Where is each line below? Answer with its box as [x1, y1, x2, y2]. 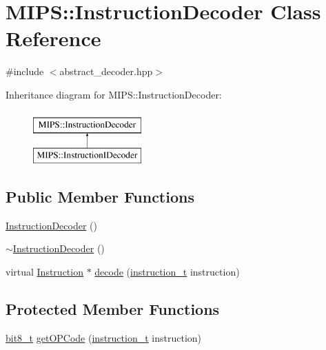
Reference [6, 24, 101, 52]
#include [6, 64, 44, 79]
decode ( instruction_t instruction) [94, 265, 240, 279]
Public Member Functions [6, 186, 194, 207]
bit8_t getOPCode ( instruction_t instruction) [6, 330, 202, 344]
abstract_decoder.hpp [59, 64, 153, 79]
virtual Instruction [6, 265, 83, 279]
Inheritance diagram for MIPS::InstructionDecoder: [6, 87, 222, 101]
